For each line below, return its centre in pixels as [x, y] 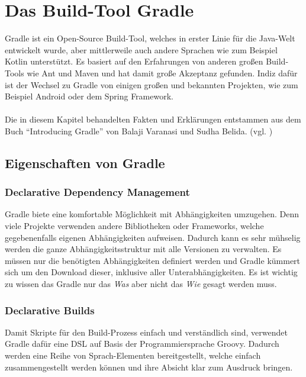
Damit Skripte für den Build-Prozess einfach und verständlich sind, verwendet [146, 332]
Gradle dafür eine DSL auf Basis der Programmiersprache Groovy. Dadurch [142, 344]
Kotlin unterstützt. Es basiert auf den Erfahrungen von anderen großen [134, 61]
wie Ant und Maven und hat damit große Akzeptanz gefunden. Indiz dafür [162, 72]
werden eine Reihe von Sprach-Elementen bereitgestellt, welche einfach [133, 355]
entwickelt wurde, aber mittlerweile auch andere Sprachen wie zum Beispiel [141, 49]
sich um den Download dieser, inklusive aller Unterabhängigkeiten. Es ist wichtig [151, 272]
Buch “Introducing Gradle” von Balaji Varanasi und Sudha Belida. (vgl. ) [139, 130]
